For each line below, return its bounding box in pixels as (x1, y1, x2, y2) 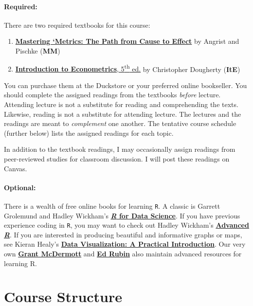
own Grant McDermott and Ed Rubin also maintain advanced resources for (4, 249, 242, 259)
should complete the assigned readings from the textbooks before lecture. (4, 90, 221, 100)
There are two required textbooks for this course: (4, 19, 150, 30)
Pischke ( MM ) (15, 45, 60, 55)
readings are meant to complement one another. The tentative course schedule (4, 118, 236, 128)
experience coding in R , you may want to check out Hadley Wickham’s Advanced (4, 220, 249, 230)
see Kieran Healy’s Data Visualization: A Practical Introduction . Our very (4, 239, 246, 249)
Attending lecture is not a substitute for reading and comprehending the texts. (4, 99, 238, 109)
